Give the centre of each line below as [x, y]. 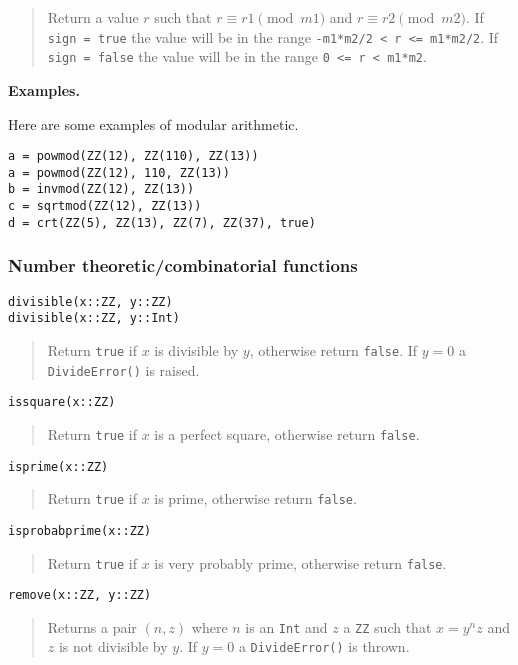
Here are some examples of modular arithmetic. [153, 123]
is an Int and [286, 626]
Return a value [93, 17]
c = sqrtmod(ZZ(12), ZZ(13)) [105, 206]
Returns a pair [92, 626]
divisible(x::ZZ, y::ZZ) [90, 301]
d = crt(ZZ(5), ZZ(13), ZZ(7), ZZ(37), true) [162, 222]
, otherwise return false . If [333, 349]
